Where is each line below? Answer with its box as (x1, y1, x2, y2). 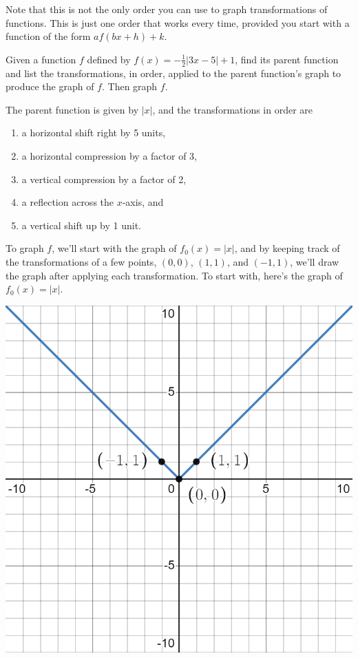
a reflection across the (21, 195, 114, 209)
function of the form (6, 29, 91, 43)
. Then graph (101, 79, 158, 94)
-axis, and (122, 195, 164, 209)
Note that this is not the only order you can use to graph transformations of (6, 2, 328, 16)
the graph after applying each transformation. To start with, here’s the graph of (6, 268, 343, 282)
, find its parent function (235, 52, 339, 66)
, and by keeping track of (234, 241, 340, 255)
